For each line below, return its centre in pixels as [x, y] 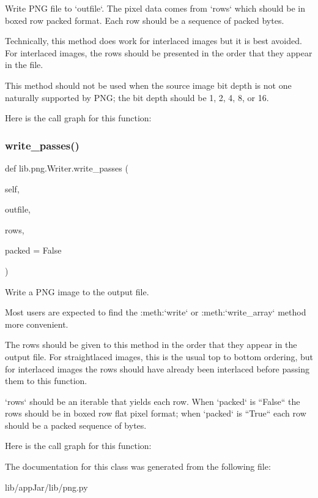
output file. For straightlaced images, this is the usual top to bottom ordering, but [159, 356]
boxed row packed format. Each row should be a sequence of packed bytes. [145, 20]
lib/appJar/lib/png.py [46, 487]
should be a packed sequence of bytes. [76, 425]
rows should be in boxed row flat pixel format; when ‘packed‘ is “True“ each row [156, 413]
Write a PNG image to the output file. [77, 291]
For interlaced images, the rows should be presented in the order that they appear [159, 52]
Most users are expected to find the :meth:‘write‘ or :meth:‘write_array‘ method [156, 312]
